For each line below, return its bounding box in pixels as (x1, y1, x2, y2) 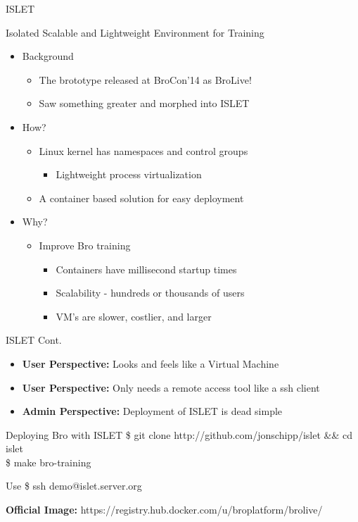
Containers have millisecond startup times (56, 261, 237, 276)
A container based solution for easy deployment (39, 190, 244, 205)
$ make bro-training (6, 454, 91, 469)
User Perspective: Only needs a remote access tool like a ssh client (22, 380, 320, 394)
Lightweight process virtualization (56, 167, 202, 182)
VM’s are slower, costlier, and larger (56, 309, 212, 323)
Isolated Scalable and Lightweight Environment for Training (6, 25, 264, 39)
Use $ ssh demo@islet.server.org (6, 478, 142, 493)
